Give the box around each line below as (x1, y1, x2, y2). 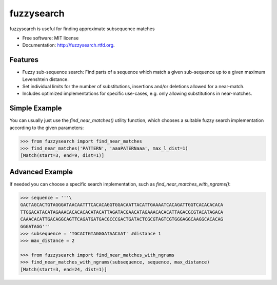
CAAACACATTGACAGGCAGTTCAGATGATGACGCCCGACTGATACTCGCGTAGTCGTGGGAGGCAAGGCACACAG (20, 216, 223, 222)
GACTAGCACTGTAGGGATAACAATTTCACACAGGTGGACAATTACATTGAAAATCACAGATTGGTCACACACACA (20, 202, 223, 208)
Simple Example (9, 104, 62, 113)
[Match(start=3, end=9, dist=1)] (20, 153, 105, 158)
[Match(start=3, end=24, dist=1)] (20, 267, 107, 272)
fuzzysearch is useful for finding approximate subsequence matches (9, 26, 155, 32)
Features (9, 55, 38, 64)
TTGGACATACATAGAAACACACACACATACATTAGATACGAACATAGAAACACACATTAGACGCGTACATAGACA (20, 209, 223, 215)
